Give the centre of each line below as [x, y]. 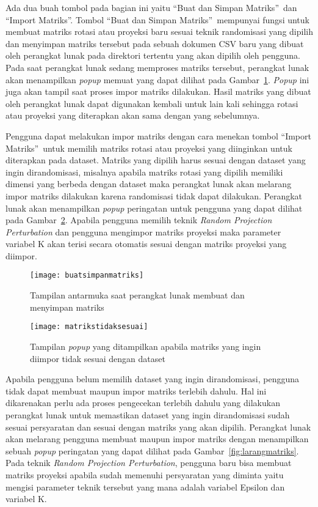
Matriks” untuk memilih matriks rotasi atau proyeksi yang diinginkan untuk [149, 148]
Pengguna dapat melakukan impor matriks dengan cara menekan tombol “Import [158, 135]
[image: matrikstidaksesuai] [89, 327]
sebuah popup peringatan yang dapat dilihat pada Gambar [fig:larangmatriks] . [152, 450]
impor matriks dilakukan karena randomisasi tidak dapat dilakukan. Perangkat [154, 195]
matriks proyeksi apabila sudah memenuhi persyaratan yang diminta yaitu [145, 474]
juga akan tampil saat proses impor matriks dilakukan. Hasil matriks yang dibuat [158, 91]
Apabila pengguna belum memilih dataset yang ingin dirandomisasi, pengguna [153, 379]
